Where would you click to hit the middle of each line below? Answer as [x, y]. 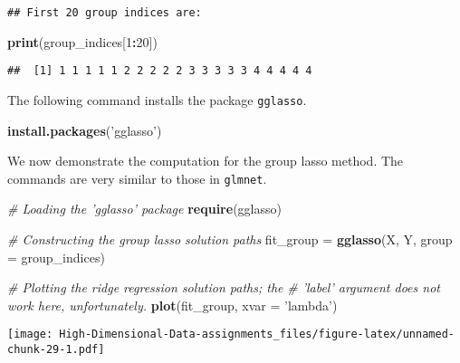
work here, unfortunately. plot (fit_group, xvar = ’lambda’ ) [172, 305]
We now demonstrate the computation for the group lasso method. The [206, 161]
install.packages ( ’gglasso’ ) [85, 130]
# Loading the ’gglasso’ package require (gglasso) [144, 209]
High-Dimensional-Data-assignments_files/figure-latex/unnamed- [257, 334]
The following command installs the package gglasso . [157, 99]
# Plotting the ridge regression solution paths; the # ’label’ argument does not [224, 287]
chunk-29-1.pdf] [56, 350]
